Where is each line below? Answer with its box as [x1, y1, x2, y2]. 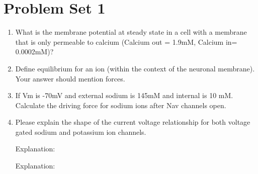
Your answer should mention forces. [15, 73, 125, 83]
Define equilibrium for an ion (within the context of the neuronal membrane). [15, 63, 255, 73]
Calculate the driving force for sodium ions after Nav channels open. [15, 100, 226, 110]
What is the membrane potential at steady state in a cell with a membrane [15, 27, 247, 37]
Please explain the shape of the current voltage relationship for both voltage [15, 117, 250, 127]
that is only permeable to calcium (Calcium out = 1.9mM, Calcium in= [15, 36, 237, 47]
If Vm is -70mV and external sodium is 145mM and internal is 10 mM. [15, 90, 233, 101]
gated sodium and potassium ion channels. [15, 126, 146, 137]
